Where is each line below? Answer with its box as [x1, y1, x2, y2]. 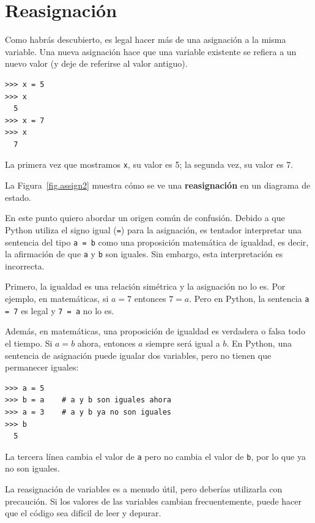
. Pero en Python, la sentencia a [189, 292, 309, 305]
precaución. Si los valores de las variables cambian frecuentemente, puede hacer [5, 494, 302, 507]
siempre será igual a [146, 336, 220, 349]
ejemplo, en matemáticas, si [5, 292, 109, 305]
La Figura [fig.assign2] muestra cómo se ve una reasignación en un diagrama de [5, 179, 311, 192]
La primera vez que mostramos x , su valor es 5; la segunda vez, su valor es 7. [5, 158, 294, 171]
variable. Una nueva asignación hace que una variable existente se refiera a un [5, 45, 297, 58]
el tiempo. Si [5, 336, 53, 349]
